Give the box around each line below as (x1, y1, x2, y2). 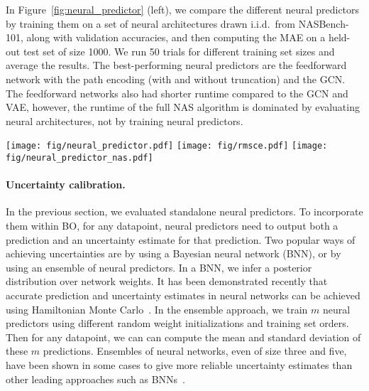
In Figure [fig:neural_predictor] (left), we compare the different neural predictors (6, 2, 360, 16)
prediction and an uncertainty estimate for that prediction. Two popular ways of (6, 232, 356, 247)
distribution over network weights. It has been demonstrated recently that (6, 274, 328, 289)
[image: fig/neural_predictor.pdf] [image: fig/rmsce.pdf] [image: (6, 141, 328, 151)
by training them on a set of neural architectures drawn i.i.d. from (6, 16, 295, 31)
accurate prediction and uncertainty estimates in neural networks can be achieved (6, 288, 360, 303)
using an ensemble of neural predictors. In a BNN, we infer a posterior (6, 259, 312, 274)
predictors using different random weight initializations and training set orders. (6, 316, 349, 331)
